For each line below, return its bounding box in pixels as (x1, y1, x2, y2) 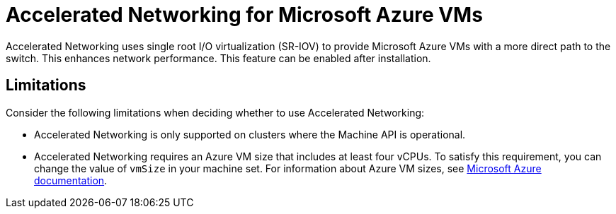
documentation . (34, 174, 108, 186)
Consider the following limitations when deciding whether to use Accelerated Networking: (6, 106, 425, 119)
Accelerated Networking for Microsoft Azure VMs (6, 3, 483, 27)
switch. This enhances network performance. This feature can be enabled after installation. (6, 52, 431, 64)
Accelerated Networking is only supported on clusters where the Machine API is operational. (34, 128, 466, 141)
